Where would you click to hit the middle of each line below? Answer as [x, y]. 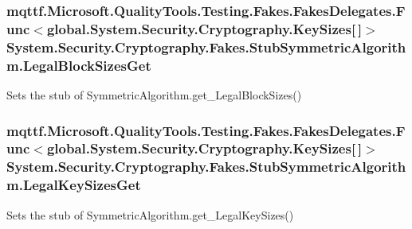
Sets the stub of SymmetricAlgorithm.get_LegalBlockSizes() [154, 94]
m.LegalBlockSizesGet [79, 65]
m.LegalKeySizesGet [74, 185]
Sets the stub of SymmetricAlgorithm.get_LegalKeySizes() [150, 214]
